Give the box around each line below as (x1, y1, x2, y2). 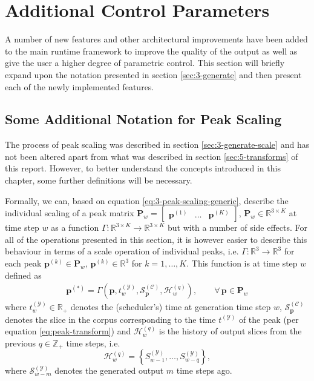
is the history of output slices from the (159, 325, 302, 337)
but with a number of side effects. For (167, 221, 308, 234)
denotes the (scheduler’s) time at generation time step (70, 300, 271, 313)
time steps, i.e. (66, 336, 120, 349)
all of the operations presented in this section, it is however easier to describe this (5, 233, 307, 245)
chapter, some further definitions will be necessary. (5, 174, 192, 187)
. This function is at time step (186, 257, 298, 270)
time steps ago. (176, 364, 232, 377)
